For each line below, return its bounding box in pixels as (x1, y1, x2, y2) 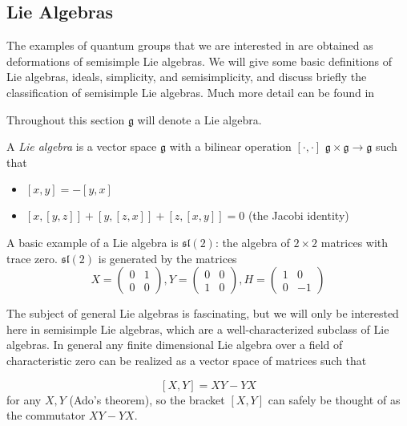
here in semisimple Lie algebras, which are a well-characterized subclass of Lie (6, 320, 389, 337)
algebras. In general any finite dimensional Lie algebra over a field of (6, 336, 343, 353)
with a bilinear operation (169, 138, 292, 155)
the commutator (6, 407, 86, 424)
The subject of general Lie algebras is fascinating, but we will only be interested (6, 305, 399, 322)
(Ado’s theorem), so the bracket (69, 391, 225, 408)
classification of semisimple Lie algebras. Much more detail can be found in (6, 83, 375, 100)
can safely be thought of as (268, 391, 401, 408)
